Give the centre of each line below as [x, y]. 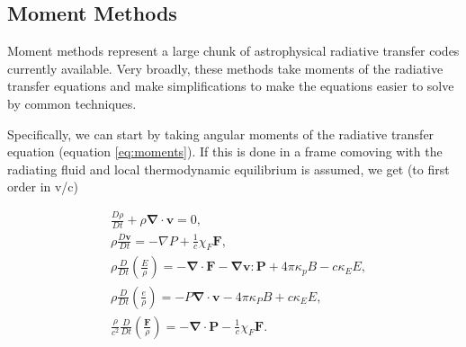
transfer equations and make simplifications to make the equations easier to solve [231, 86]
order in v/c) [43, 187]
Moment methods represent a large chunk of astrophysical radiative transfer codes [233, 51]
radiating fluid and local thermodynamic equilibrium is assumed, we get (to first [229, 169]
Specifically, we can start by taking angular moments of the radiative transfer [221, 133]
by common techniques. [72, 103]
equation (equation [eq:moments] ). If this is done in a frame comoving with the [225, 151]
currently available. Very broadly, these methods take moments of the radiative [225, 68]
